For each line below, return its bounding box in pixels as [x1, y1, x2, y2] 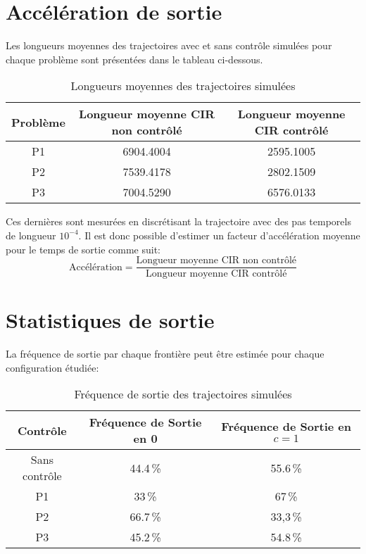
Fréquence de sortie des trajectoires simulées [74, 386, 292, 403]
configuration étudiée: [6, 360, 99, 374]
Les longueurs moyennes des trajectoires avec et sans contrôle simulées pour [6, 38, 332, 53]
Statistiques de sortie [6, 306, 215, 334]
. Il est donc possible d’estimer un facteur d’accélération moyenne [78, 227, 360, 242]
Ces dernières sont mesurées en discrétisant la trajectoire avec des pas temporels [6, 214, 351, 229]
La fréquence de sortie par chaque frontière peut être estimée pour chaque [6, 346, 324, 361]
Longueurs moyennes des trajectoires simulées [70, 77, 296, 94]
